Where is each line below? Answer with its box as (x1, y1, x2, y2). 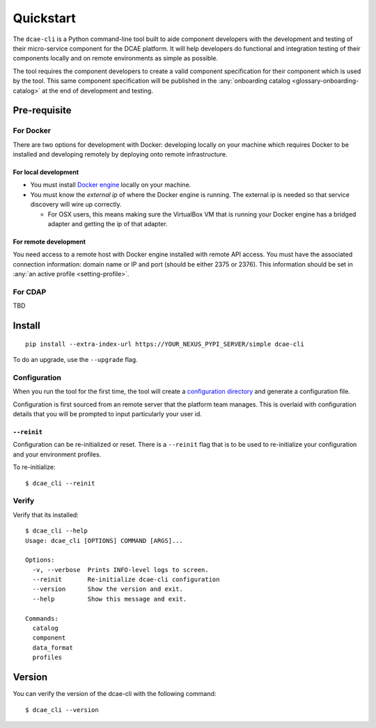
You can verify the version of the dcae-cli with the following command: (13, 690, 217, 698)
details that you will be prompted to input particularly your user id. (13, 410, 202, 418)
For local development (13, 168, 79, 177)
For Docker (13, 126, 52, 136)
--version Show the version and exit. (32, 585, 184, 593)
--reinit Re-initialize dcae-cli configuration (32, 576, 220, 584)
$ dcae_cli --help (25, 527, 88, 535)
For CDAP (13, 287, 47, 296)
